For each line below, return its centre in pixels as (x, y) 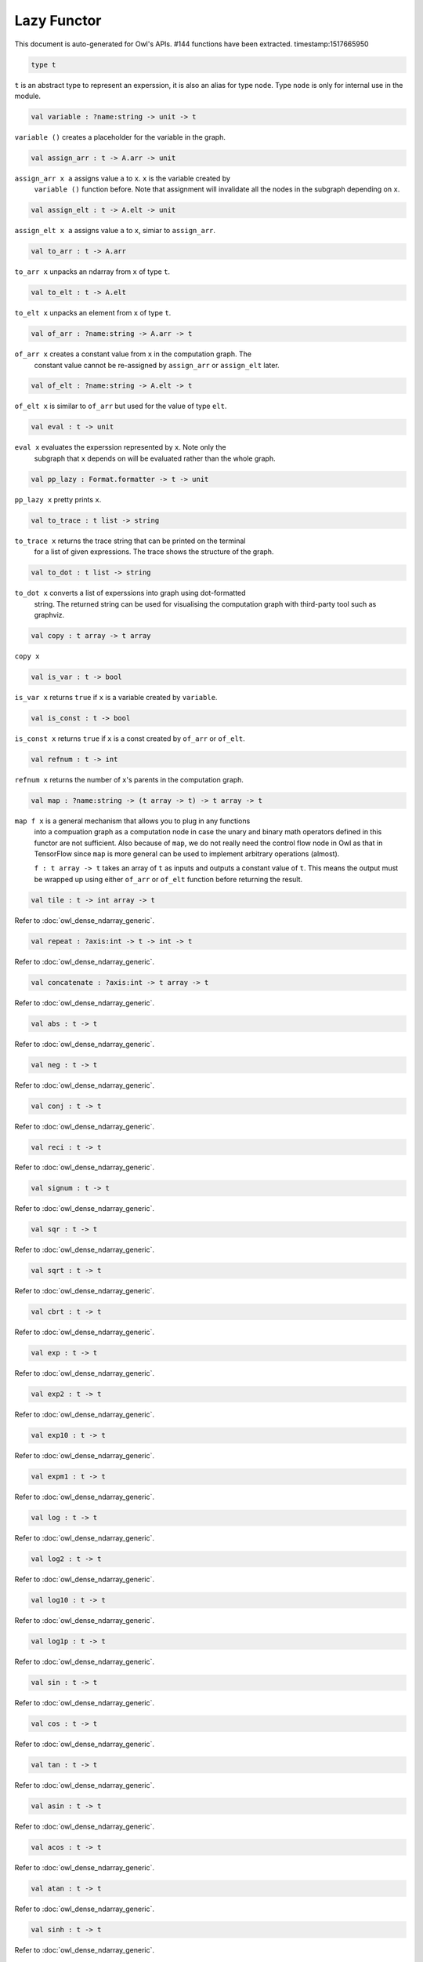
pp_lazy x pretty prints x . (58, 499)
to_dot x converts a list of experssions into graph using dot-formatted (130, 593)
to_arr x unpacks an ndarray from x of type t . (92, 272)
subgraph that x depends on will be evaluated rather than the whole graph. (155, 458)
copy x (27, 656)
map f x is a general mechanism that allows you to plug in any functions (132, 821)
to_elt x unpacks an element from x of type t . (93, 313)
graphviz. (49, 614)
